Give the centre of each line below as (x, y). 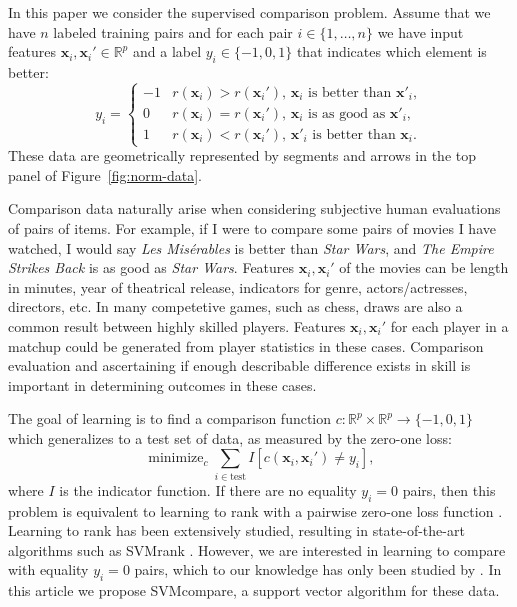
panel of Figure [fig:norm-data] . (105, 174)
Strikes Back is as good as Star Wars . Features (151, 267)
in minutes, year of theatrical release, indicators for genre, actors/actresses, (238, 286)
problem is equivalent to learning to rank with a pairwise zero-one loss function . (255, 510)
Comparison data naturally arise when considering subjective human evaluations (254, 208)
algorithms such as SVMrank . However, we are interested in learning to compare (257, 549)
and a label (167, 51)
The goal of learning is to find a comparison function (170, 418)
